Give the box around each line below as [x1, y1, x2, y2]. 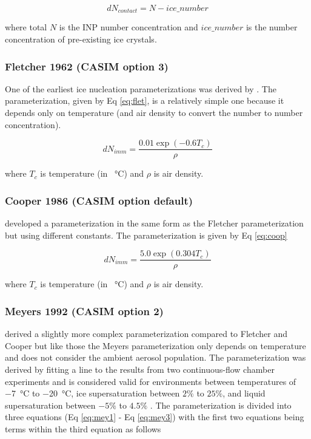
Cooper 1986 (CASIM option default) [5, 192, 193, 208]
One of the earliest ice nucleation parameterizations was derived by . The [5, 82, 276, 95]
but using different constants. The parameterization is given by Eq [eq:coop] [5, 228, 287, 241]
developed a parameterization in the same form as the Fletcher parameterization [5, 217, 304, 230]
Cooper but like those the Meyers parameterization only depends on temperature [5, 339, 306, 352]
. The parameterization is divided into [150, 398, 292, 411]
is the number [246, 21, 298, 33]
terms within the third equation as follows [5, 422, 161, 435]
